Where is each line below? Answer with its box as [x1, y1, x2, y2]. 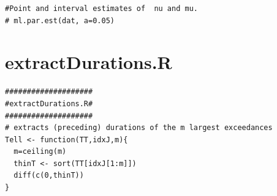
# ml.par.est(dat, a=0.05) [5, 16, 115, 25]
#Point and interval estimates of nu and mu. [5, 4, 198, 13]
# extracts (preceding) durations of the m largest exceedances [5, 123, 273, 132]
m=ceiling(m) [13, 147, 67, 156]
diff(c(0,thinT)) [13, 171, 84, 180]
